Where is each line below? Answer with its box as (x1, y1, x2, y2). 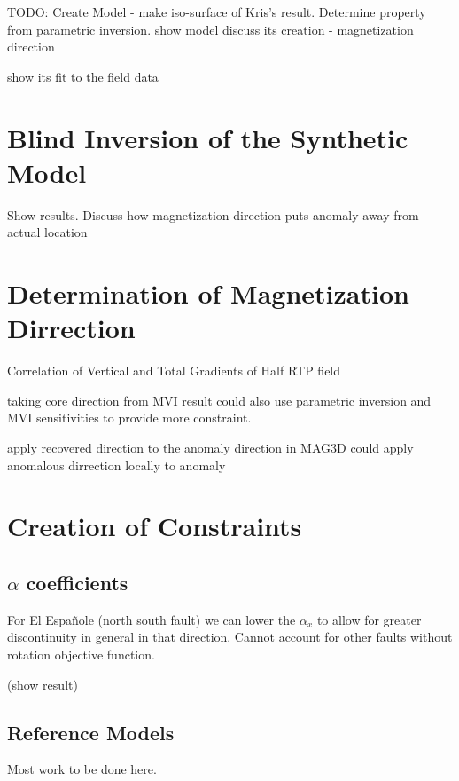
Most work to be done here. (7, 760, 157, 778)
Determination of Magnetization (7, 275, 409, 312)
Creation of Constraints (7, 508, 302, 544)
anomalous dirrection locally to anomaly (7, 455, 226, 474)
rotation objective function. (7, 644, 155, 663)
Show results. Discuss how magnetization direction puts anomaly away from (7, 205, 419, 224)
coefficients (26, 568, 128, 596)
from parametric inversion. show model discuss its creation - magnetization (7, 20, 414, 38)
